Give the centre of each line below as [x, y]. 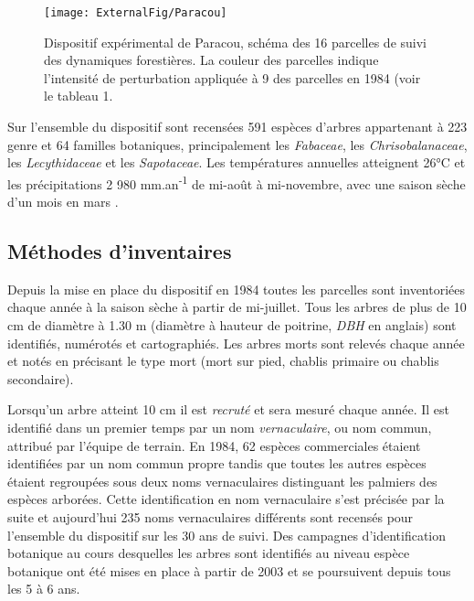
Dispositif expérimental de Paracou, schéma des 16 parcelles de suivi [235, 42]
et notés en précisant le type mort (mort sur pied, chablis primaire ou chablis [223, 361]
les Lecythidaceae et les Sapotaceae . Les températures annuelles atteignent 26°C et [237, 162]
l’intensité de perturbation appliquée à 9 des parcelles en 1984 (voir [232, 77]
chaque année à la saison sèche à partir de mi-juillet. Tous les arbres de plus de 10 [237, 307]
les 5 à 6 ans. [44, 589]
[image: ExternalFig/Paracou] [136, 13]
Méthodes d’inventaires [120, 251]
